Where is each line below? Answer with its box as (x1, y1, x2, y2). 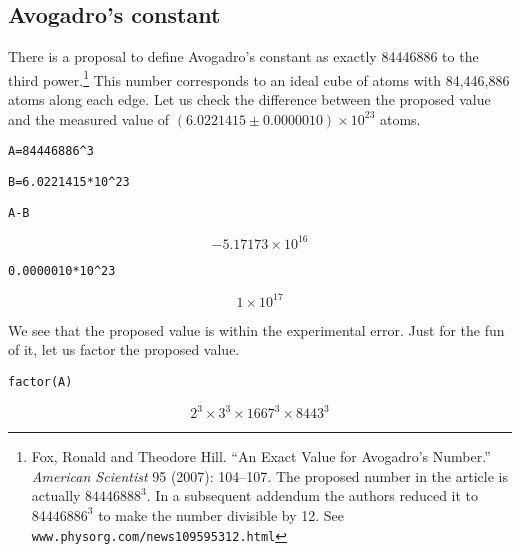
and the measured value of (8, 108, 170, 129)
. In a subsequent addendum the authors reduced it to (146, 485, 479, 506)
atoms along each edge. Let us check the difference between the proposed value (8, 89, 491, 110)
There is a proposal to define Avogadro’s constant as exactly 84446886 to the (8, 46, 479, 67)
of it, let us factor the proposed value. (8, 339, 240, 360)
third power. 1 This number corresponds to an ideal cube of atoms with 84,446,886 (8, 66, 510, 90)
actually (31, 485, 81, 506)
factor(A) (8, 375, 73, 390)
